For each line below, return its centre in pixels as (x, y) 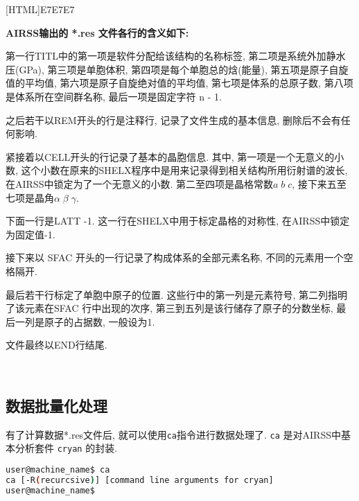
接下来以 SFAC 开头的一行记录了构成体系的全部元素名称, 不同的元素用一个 (175, 257)
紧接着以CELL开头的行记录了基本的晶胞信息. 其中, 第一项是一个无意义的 (170, 156)
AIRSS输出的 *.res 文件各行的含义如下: (97, 32)
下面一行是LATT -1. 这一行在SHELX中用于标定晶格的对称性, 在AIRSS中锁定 (178, 221)
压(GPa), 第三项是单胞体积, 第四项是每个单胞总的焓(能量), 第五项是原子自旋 (177, 69)
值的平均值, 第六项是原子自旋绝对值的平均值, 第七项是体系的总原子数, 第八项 (179, 83)
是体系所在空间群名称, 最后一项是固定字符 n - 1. (114, 96)
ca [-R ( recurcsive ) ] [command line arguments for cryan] (140, 480)
